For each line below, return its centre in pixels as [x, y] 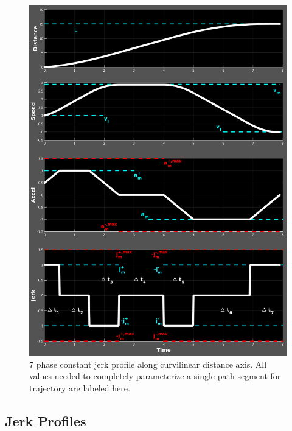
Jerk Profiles [46, 420]
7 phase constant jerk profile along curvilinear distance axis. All [148, 364]
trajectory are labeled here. [80, 387]
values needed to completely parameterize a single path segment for [155, 376]
